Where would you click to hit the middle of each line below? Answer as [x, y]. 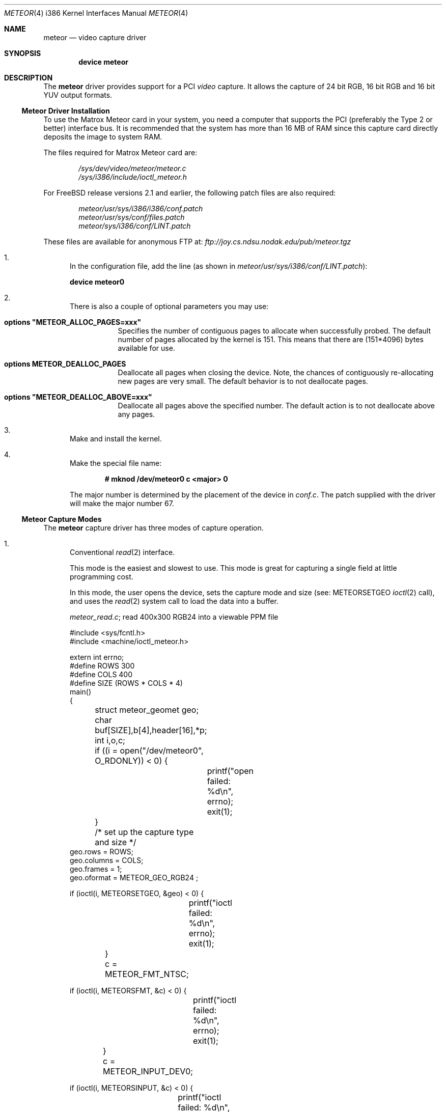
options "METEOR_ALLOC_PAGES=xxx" [73, 322]
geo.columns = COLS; [107, 860]
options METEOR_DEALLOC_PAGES [65, 364]
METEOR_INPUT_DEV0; [148, 1071]
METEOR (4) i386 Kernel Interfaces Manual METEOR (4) [96, 13]
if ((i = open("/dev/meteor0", [149, 750]
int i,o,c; [110, 740]
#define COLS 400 [101, 674]
